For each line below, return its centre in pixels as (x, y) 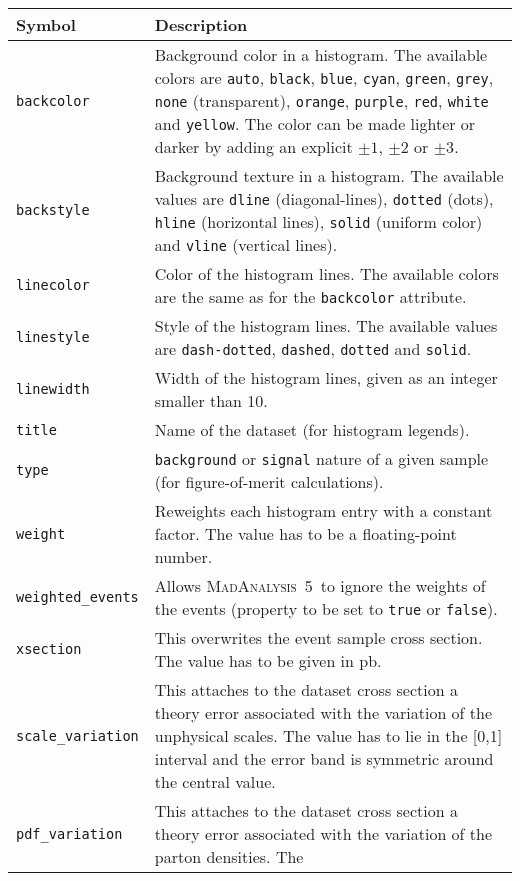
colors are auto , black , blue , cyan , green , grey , (324, 77)
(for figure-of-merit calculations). (269, 481)
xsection (49, 649)
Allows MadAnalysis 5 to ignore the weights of (320, 585)
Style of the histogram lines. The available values (326, 325)
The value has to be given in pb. (268, 660)
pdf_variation (69, 833)
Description (201, 24)
